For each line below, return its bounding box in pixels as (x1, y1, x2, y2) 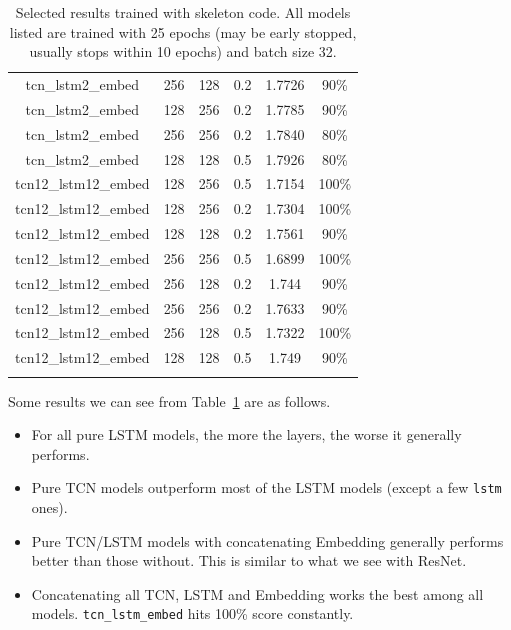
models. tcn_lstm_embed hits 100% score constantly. (31, 603, 354, 624)
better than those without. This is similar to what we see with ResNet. (31, 550, 467, 571)
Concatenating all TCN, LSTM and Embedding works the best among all (31, 583, 484, 604)
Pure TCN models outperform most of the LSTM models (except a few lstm (31, 477, 502, 498)
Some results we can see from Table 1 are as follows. (8, 390, 331, 411)
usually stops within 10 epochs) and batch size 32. (29, 41, 337, 62)
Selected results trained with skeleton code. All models (15, 2, 351, 22)
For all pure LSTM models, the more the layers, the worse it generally (31, 424, 462, 445)
